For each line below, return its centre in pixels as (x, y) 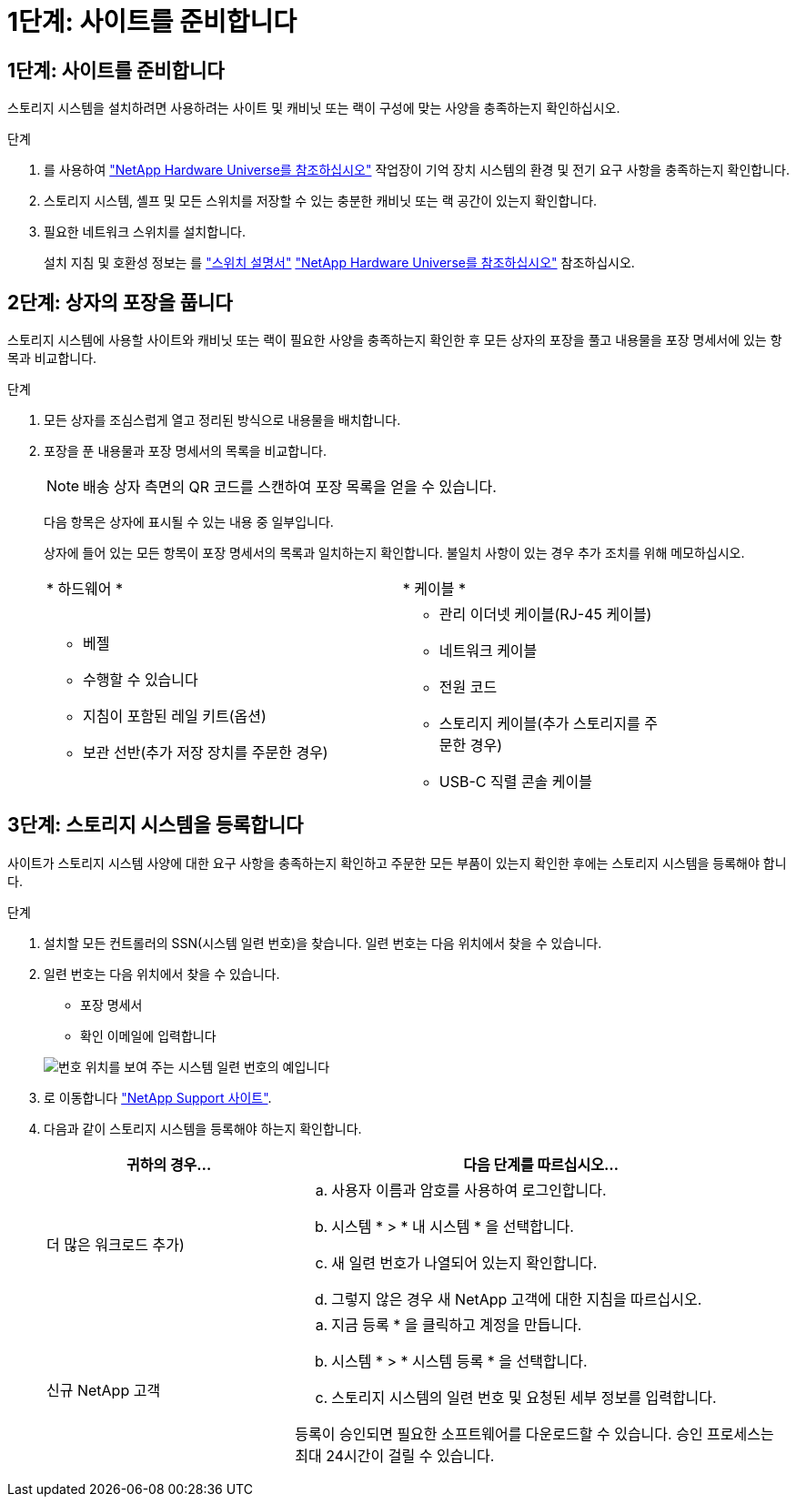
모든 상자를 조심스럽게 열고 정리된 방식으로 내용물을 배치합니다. (222, 420)
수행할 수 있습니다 (141, 680)
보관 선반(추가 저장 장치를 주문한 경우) (206, 753)
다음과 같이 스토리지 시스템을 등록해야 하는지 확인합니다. (203, 1128)
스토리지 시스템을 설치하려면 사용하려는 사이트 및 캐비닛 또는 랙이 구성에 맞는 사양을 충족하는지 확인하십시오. (314, 108)
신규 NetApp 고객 (104, 1390)
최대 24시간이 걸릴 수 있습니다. (395, 1455)
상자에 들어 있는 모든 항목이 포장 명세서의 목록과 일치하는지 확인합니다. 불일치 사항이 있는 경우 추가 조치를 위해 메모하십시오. (394, 553)
